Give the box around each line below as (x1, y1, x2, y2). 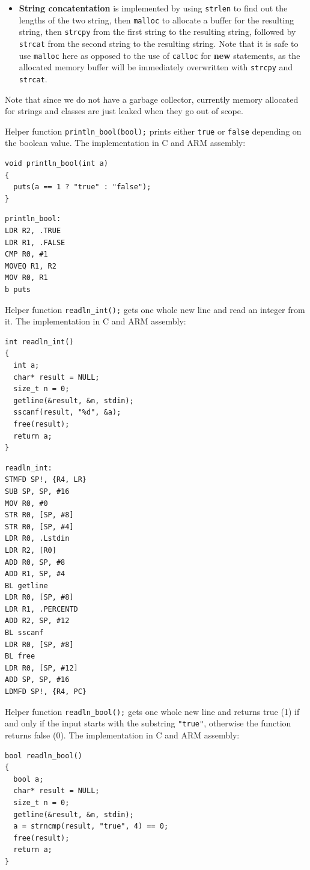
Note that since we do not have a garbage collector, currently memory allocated (5, 93, 299, 105)
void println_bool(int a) (5, 159, 108, 168)
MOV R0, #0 (5, 499, 48, 508)
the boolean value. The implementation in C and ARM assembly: (5, 136, 246, 149)
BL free (5, 652, 35, 661)
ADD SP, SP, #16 (5, 675, 70, 684)
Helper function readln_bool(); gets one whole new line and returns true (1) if (5, 705, 300, 717)
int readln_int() (5, 337, 74, 346)
